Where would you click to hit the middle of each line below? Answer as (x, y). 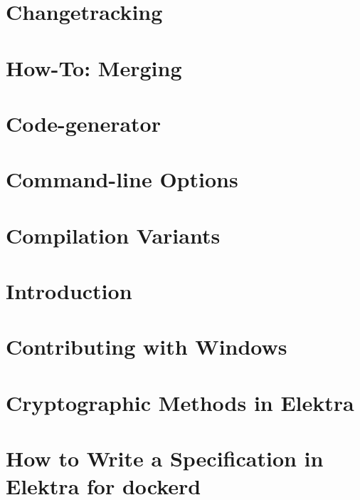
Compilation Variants (113, 235)
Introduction (69, 291)
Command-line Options (122, 179)
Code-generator (83, 123)
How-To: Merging (94, 67)
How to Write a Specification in (165, 458)
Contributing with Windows (147, 347)
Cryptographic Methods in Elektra (180, 402)
